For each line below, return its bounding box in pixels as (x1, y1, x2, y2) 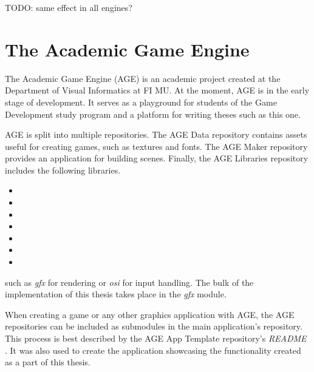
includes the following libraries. (5, 163, 121, 176)
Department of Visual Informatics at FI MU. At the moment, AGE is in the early (5, 84, 310, 96)
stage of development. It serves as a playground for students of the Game (5, 95, 277, 108)
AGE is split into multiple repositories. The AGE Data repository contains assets (5, 128, 307, 141)
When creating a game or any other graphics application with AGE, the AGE (5, 308, 295, 320)
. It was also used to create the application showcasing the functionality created (5, 343, 301, 356)
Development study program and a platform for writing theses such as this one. (5, 107, 301, 120)
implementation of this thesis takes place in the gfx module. (5, 288, 227, 300)
